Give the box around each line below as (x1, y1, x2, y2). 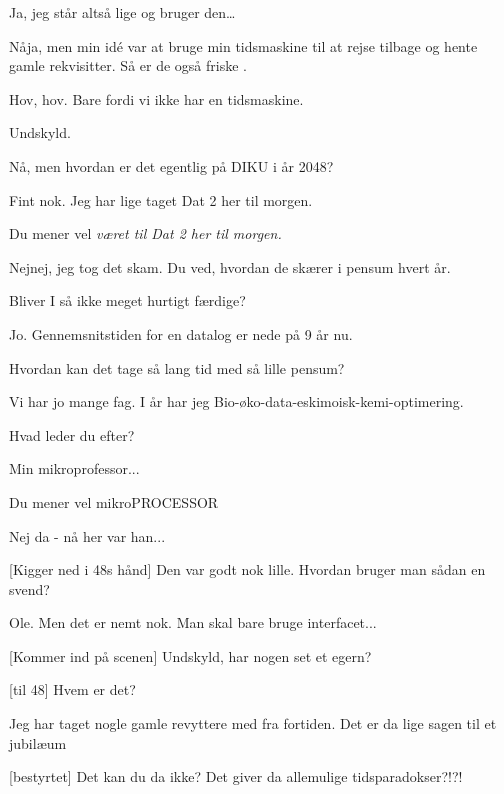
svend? (9, 578, 50, 599)
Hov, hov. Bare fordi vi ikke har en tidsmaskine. (9, 88, 304, 109)
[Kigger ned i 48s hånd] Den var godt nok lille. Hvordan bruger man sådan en (9, 559, 486, 580)
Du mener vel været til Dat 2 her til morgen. (9, 223, 282, 244)
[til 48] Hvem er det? (9, 679, 136, 700)
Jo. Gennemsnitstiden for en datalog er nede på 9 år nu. (9, 323, 353, 344)
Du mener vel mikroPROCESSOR (9, 491, 219, 512)
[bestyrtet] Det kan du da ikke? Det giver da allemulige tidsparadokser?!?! (9, 766, 463, 787)
